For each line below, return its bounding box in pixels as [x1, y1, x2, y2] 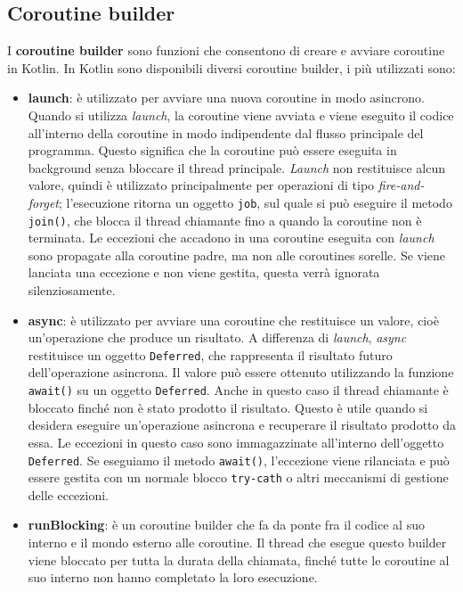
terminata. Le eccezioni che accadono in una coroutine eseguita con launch [28, 228, 435, 247]
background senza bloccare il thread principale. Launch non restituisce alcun [28, 158, 445, 177]
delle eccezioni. [28, 485, 109, 504]
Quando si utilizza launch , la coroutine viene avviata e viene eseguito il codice [28, 105, 454, 124]
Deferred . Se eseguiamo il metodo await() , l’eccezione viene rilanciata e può [28, 450, 450, 469]
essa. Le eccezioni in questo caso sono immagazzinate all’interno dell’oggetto [28, 432, 444, 451]
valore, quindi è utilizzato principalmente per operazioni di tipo [28, 176, 375, 194]
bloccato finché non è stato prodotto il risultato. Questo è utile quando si [28, 398, 428, 416]
